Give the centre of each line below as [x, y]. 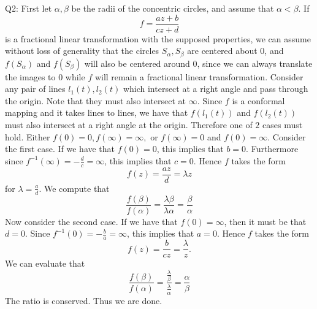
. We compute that [74, 188]
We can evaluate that [45, 263]
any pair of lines [35, 89]
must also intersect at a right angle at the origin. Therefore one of [129, 125]
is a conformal [258, 100]
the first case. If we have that [60, 149]
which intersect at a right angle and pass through [216, 89]
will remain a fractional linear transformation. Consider [199, 76]
